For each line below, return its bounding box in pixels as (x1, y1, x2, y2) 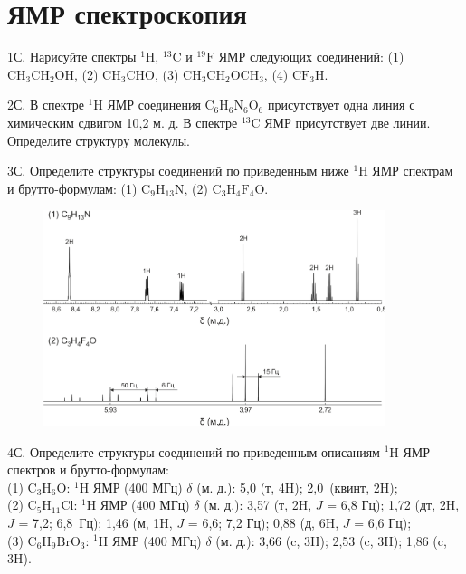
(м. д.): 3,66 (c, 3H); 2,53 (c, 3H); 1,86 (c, (215, 531, 447, 550)
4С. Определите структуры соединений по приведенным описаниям (7, 442, 380, 461)
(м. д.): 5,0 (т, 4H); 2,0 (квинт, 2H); (196, 477, 398, 496)
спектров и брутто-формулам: (7, 460, 169, 479)
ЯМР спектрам (372, 161, 453, 180)
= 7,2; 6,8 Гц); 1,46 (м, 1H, (18, 512, 173, 531)
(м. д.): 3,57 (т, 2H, (204, 495, 312, 514)
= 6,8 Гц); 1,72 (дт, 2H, (327, 495, 460, 514)
